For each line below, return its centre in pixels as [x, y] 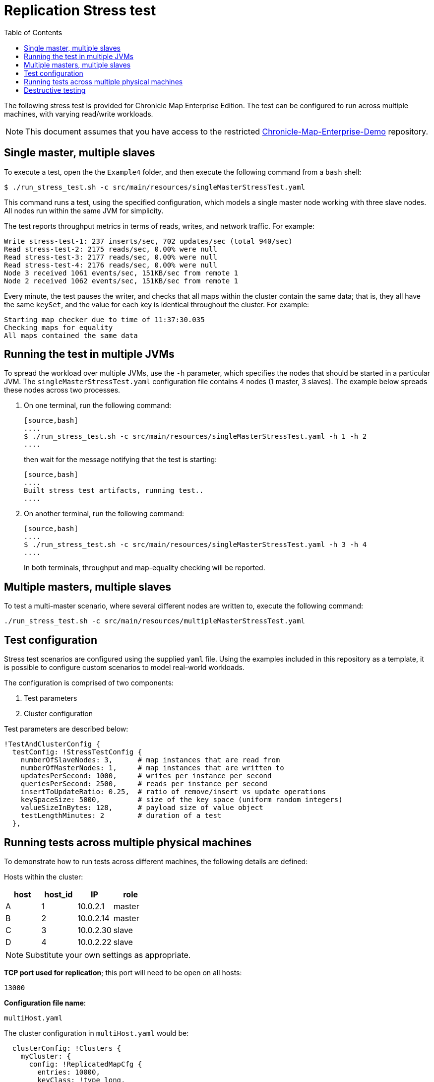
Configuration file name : [45, 1003]
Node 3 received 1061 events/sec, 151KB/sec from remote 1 [121, 273]
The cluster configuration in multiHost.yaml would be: [96, 1033]
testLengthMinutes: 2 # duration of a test [121, 816]
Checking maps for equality [59, 327]
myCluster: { [46, 1056]
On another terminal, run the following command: [104, 514]
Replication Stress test [80, 10]
